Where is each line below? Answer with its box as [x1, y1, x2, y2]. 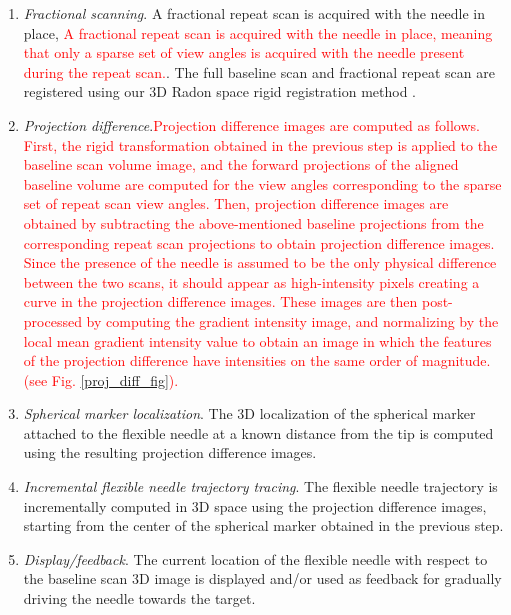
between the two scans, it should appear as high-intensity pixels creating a [23, 271, 480, 292]
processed [23, 310, 82, 331]
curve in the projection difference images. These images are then [23, 291, 418, 312]
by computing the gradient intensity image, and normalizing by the [86, 310, 499, 331]
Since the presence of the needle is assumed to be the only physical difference [23, 252, 497, 273]
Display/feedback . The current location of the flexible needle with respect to [23, 548, 488, 569]
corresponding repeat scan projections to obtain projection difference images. [23, 232, 495, 253]
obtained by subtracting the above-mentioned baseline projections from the [23, 212, 484, 233]
